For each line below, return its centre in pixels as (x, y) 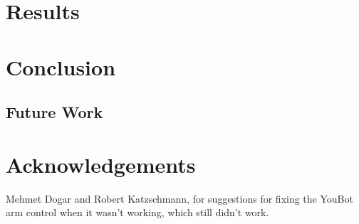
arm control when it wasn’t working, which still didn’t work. (137, 212)
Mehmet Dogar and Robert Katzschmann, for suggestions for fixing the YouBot (179, 198)
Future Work (54, 112)
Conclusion (61, 66)
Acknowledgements (101, 164)
